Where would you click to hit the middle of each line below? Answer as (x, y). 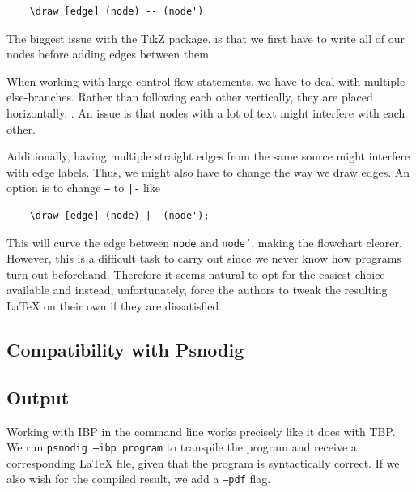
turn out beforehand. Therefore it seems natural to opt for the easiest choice (196, 274)
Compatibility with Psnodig (125, 350)
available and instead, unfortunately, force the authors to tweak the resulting (197, 290)
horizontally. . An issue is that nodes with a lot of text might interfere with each (206, 112)
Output (38, 397)
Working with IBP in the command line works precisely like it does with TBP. (201, 431)
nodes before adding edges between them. (109, 54)
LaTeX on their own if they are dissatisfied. (115, 306)
